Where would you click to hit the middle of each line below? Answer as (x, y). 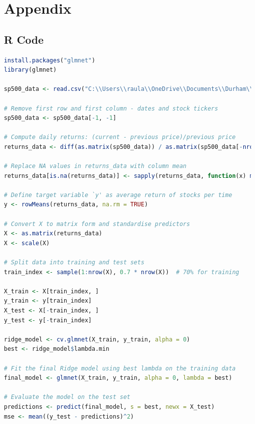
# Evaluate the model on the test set (67, 397)
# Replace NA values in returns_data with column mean (95, 166)
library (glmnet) (30, 70)
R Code (24, 39)
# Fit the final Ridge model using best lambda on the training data (120, 368)
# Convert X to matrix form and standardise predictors (97, 224)
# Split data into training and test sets (74, 263)
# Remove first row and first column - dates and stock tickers (111, 108)
